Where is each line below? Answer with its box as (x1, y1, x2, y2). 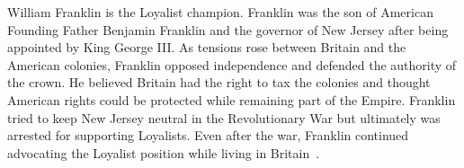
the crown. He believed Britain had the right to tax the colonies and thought (7, 73, 431, 92)
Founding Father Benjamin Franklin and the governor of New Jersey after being (7, 20, 449, 39)
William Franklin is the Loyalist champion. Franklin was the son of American (7, 3, 433, 21)
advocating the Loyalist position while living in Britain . (7, 143, 320, 162)
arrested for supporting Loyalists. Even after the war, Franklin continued (7, 126, 409, 145)
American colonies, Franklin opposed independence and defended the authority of (7, 55, 457, 74)
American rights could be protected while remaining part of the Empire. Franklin (7, 90, 456, 109)
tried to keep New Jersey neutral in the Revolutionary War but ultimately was (7, 108, 441, 127)
